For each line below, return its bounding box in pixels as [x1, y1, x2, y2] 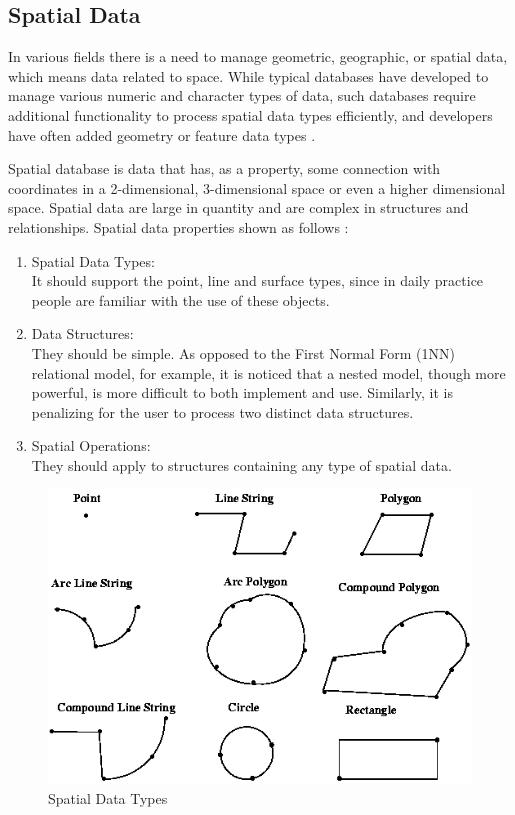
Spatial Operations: [31, 435, 151, 456]
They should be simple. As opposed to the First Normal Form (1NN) [31, 342, 456, 363]
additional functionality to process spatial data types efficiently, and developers [8, 104, 493, 125]
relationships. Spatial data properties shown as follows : [8, 216, 349, 237]
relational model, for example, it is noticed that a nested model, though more [31, 362, 506, 383]
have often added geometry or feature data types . [8, 124, 316, 145]
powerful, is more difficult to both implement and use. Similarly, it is [31, 382, 453, 403]
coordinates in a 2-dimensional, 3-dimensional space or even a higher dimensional [8, 177, 506, 198]
